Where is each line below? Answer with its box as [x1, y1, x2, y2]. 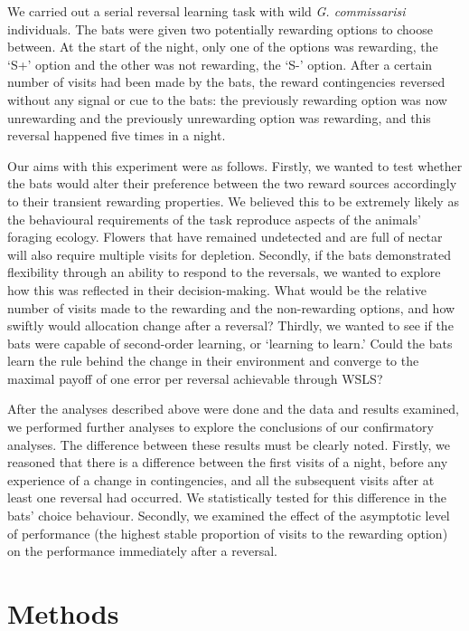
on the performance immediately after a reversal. [7, 541, 277, 560]
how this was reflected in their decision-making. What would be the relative [7, 280, 427, 299]
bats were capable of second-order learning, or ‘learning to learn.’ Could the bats [7, 333, 453, 352]
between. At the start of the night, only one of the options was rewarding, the [7, 37, 438, 56]
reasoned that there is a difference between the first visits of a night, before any [7, 453, 448, 472]
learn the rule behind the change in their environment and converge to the [7, 351, 419, 370]
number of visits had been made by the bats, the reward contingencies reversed [7, 72, 446, 91]
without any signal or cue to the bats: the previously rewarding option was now [7, 90, 447, 109]
